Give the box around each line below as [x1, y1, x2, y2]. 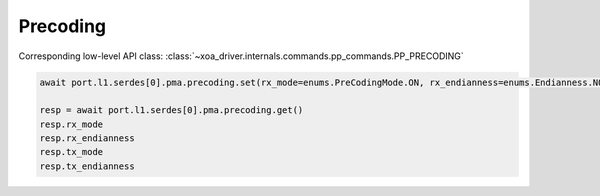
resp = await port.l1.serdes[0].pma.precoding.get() [39, 105, 304, 116]
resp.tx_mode [39, 146, 104, 158]
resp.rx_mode [39, 118, 104, 130]
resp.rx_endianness [39, 133, 135, 144]
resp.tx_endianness [39, 160, 135, 172]
